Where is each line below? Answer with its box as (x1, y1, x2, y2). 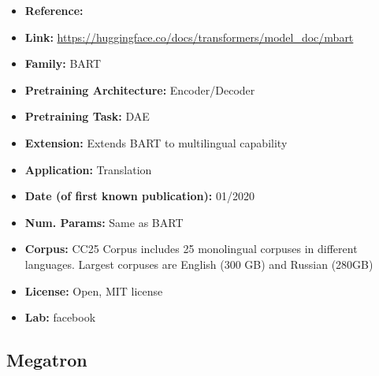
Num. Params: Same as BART (24, 214, 184, 230)
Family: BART (24, 55, 102, 72)
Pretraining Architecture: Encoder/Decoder (24, 81, 255, 98)
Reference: (24, 2, 84, 18)
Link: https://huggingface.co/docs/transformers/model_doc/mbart (24, 28, 354, 45)
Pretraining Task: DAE (24, 108, 150, 125)
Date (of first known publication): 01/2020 (24, 188, 255, 204)
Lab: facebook (24, 309, 96, 326)
